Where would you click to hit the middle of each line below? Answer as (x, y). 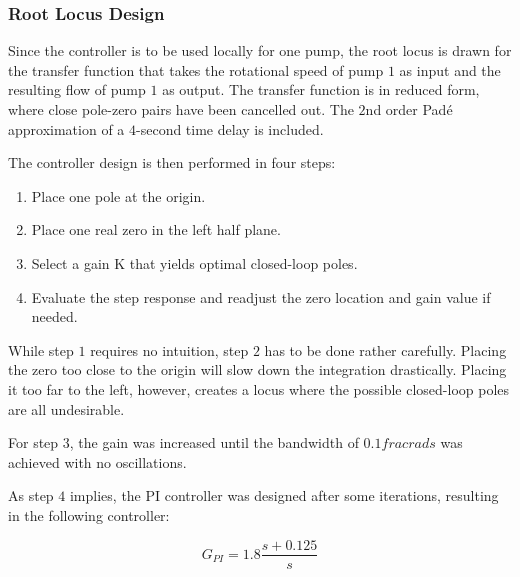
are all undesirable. (66, 408)
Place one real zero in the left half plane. (156, 229)
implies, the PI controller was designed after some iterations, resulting (284, 495)
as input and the (450, 69)
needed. (54, 316)
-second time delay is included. (230, 128)
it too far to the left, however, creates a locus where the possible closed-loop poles (259, 388)
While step (41, 349)
